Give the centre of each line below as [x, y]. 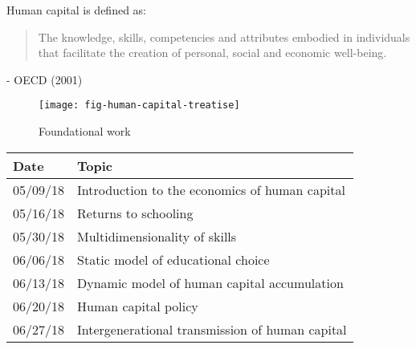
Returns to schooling [135, 213]
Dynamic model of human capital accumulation [210, 282]
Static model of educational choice [173, 259]
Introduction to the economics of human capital [211, 189]
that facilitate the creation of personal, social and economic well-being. [212, 53]
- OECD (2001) [45, 79]
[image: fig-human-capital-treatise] [139, 106]
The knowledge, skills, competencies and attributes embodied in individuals [224, 37]
